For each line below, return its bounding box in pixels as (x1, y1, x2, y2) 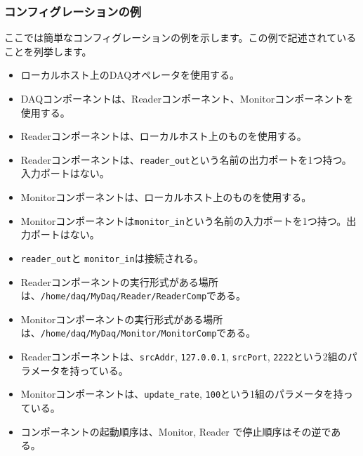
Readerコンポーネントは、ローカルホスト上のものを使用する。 (20, 129, 307, 143)
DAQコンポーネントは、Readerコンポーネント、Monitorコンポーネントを (20, 91, 354, 105)
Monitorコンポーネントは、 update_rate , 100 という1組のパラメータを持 (20, 386, 343, 401)
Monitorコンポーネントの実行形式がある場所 (20, 311, 223, 326)
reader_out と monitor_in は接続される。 (20, 250, 204, 265)
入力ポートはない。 (20, 166, 110, 181)
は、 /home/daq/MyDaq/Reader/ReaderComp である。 (20, 288, 246, 303)
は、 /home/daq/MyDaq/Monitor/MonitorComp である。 (20, 325, 256, 340)
